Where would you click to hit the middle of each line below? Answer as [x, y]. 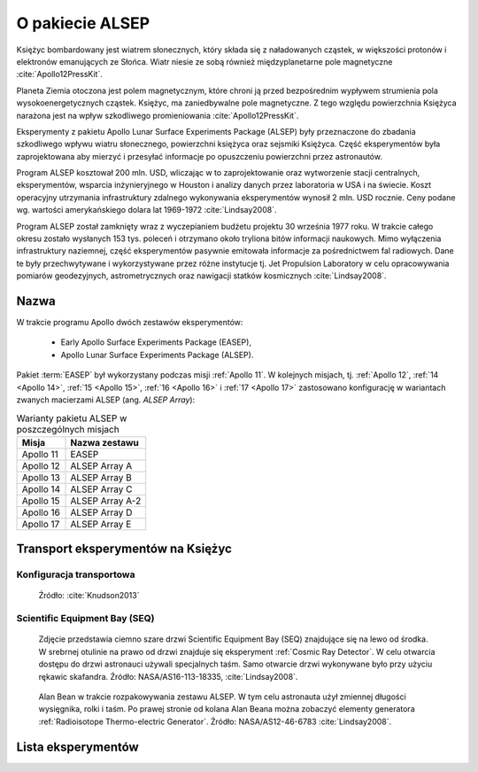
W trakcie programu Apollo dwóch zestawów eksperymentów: [130, 323]
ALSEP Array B [101, 477]
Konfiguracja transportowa [76, 574]
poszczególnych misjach [68, 429]
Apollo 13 [41, 477]
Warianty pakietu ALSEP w [72, 418]
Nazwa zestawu [104, 442]
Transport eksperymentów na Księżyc [124, 549]
